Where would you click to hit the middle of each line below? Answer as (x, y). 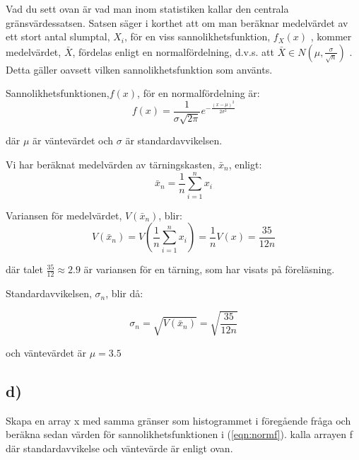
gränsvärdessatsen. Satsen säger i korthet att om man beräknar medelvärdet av (177, 22)
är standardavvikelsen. (174, 140)
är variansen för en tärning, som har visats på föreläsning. (209, 269)
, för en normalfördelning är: (199, 93)
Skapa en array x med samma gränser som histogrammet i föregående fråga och (178, 420)
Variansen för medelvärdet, (64, 215)
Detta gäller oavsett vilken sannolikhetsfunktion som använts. (139, 69)
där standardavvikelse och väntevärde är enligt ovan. (119, 448)
